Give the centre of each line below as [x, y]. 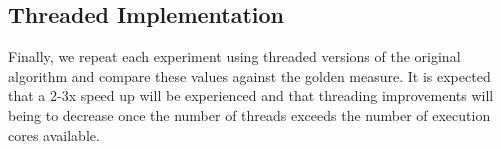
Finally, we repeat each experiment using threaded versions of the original [234, 56]
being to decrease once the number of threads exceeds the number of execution [249, 114]
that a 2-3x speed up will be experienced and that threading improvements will [251, 95]
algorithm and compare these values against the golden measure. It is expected [249, 75]
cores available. [54, 134]
